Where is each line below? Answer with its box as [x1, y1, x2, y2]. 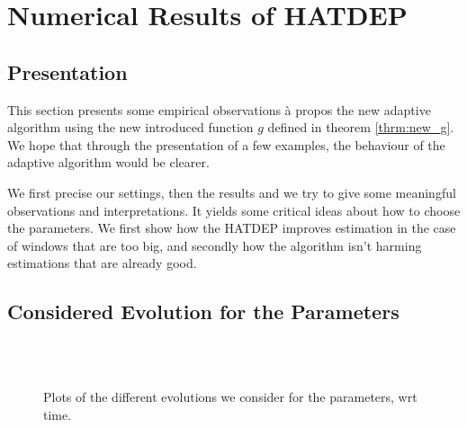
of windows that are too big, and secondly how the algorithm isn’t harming [7, 236, 422, 254]
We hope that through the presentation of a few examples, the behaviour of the [7, 135, 445, 154]
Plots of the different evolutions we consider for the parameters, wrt [43, 387, 418, 406]
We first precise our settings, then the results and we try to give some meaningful [7, 182, 456, 201]
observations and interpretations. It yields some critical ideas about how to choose [7, 200, 461, 219]
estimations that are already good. [7, 254, 197, 272]
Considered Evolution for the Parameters [7, 298, 400, 325]
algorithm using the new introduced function [7, 118, 254, 137]
